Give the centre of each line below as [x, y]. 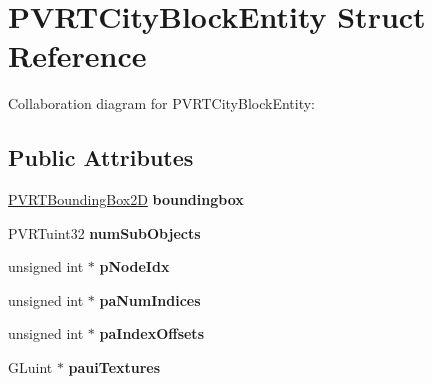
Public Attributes [101, 157]
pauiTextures [114, 367]
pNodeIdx [134, 266]
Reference [77, 55]
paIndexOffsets [151, 333]
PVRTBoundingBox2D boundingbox [126, 199]
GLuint [30, 367]
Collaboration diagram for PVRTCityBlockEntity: [162, 103]
